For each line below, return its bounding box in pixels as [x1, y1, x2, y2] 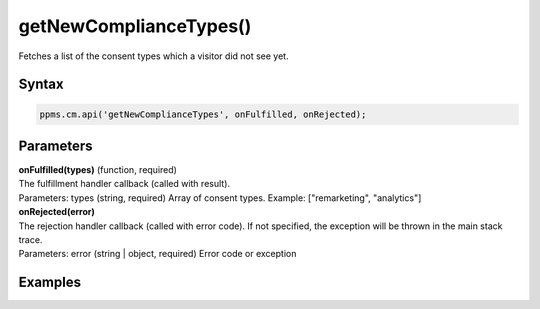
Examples [18, 274, 82, 291]
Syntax [18, 76, 64, 93]
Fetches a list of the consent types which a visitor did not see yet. [18, 50, 289, 62]
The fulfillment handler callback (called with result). [18, 178, 230, 190]
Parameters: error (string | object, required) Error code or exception [18, 248, 297, 260]
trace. [18, 234, 43, 245]
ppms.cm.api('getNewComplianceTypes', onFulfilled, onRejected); [39, 108, 367, 120]
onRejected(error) [18, 206, 95, 218]
